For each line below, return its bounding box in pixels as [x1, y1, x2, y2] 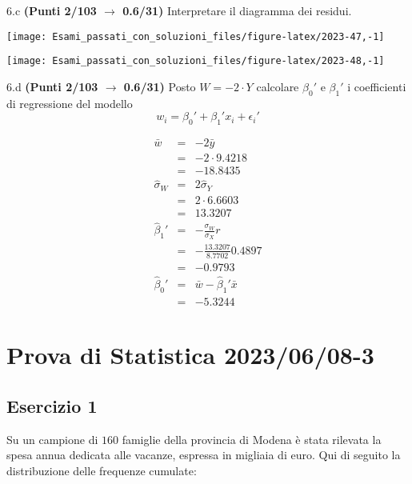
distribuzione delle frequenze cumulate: [6, 462, 197, 478]
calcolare [256, 78, 299, 94]
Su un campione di [6, 430, 98, 447]
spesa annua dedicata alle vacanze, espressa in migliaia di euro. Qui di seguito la [6, 446, 401, 463]
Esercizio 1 [6, 393, 98, 418]
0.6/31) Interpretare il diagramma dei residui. [122, 2, 352, 18]
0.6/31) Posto [123, 78, 196, 94]
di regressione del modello [6, 94, 133, 111]
